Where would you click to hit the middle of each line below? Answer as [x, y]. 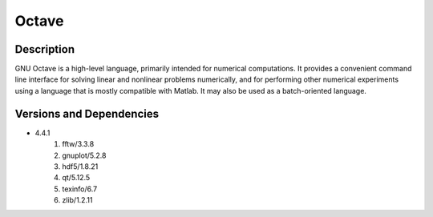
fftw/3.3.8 [78, 144]
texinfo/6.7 [80, 189]
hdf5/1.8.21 [80, 166]
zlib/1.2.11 [77, 200]
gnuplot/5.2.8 [84, 155]
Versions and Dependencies [87, 113]
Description [45, 49]
